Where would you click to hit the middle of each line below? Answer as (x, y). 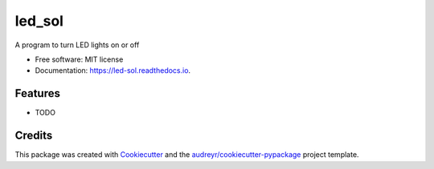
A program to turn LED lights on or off (77, 45)
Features (37, 93)
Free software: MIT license (79, 59)
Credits (34, 136)
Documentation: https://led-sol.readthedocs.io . (113, 70)
